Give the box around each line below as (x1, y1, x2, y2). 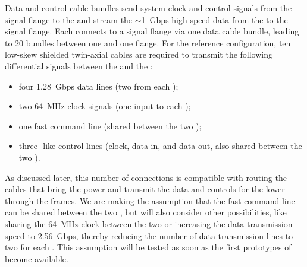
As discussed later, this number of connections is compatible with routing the (5, 171, 287, 183)
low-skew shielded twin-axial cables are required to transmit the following (5, 48, 273, 61)
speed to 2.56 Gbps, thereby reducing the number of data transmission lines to (5, 229, 293, 241)
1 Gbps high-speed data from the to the (141, 13, 288, 26)
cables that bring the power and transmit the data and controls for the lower (5, 183, 285, 195)
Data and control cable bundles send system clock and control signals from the (5, 2, 292, 14)
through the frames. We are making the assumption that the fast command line (5, 194, 295, 206)
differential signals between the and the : (5, 59, 153, 72)
